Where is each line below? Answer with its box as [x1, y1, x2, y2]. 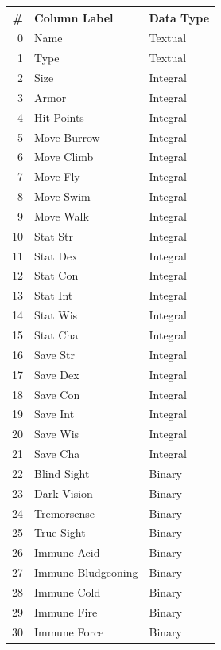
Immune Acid [34, 544, 100, 561]
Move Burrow [34, 128, 100, 145]
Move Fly [34, 168, 80, 185]
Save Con [34, 386, 80, 402]
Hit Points [34, 108, 84, 125]
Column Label [34, 9, 114, 25]
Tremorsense [34, 504, 95, 521]
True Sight [34, 524, 86, 541]
